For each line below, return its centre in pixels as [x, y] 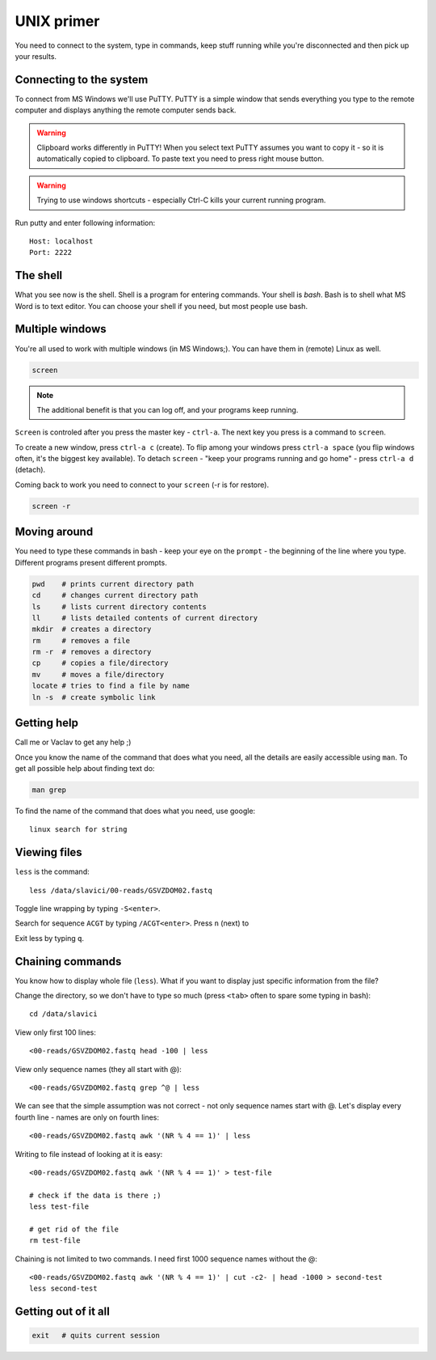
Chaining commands [68, 962]
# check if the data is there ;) [95, 1195]
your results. [36, 56]
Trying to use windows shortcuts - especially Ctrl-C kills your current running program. [181, 200]
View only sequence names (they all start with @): [98, 1069]
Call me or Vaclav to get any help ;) [73, 742]
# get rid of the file [74, 1229]
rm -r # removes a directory [92, 652]
